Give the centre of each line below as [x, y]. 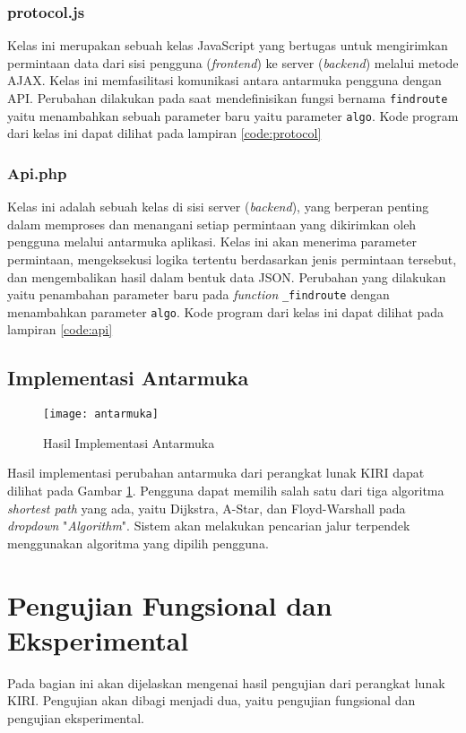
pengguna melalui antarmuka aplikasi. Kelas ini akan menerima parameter [212, 241]
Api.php [37, 172]
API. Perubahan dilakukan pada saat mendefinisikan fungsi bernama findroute [228, 98]
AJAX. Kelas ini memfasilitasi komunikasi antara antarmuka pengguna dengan [224, 80]
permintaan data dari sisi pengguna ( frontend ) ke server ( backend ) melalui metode [233, 62]
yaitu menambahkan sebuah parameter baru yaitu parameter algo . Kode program [233, 115]
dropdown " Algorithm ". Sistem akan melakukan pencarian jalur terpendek [209, 526]
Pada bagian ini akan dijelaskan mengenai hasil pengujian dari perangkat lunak [226, 682]
